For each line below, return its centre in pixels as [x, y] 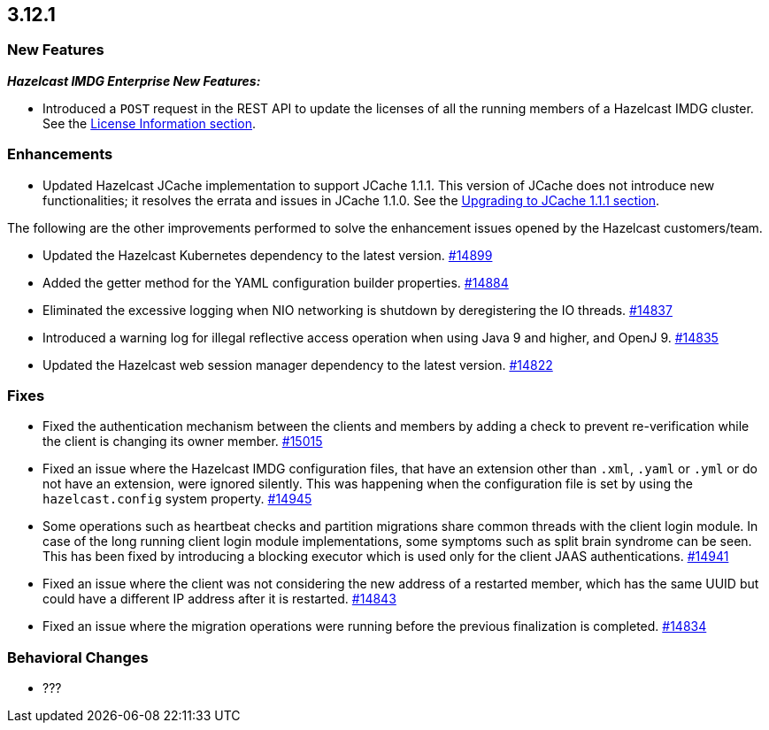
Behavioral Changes [78, 657]
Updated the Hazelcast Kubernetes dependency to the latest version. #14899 [268, 255]
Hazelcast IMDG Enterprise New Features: [134, 81]
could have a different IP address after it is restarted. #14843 [219, 599]
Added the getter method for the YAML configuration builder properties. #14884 [276, 282]
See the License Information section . [150, 123]
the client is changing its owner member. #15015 [183, 442]
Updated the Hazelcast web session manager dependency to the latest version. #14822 [298, 365]
